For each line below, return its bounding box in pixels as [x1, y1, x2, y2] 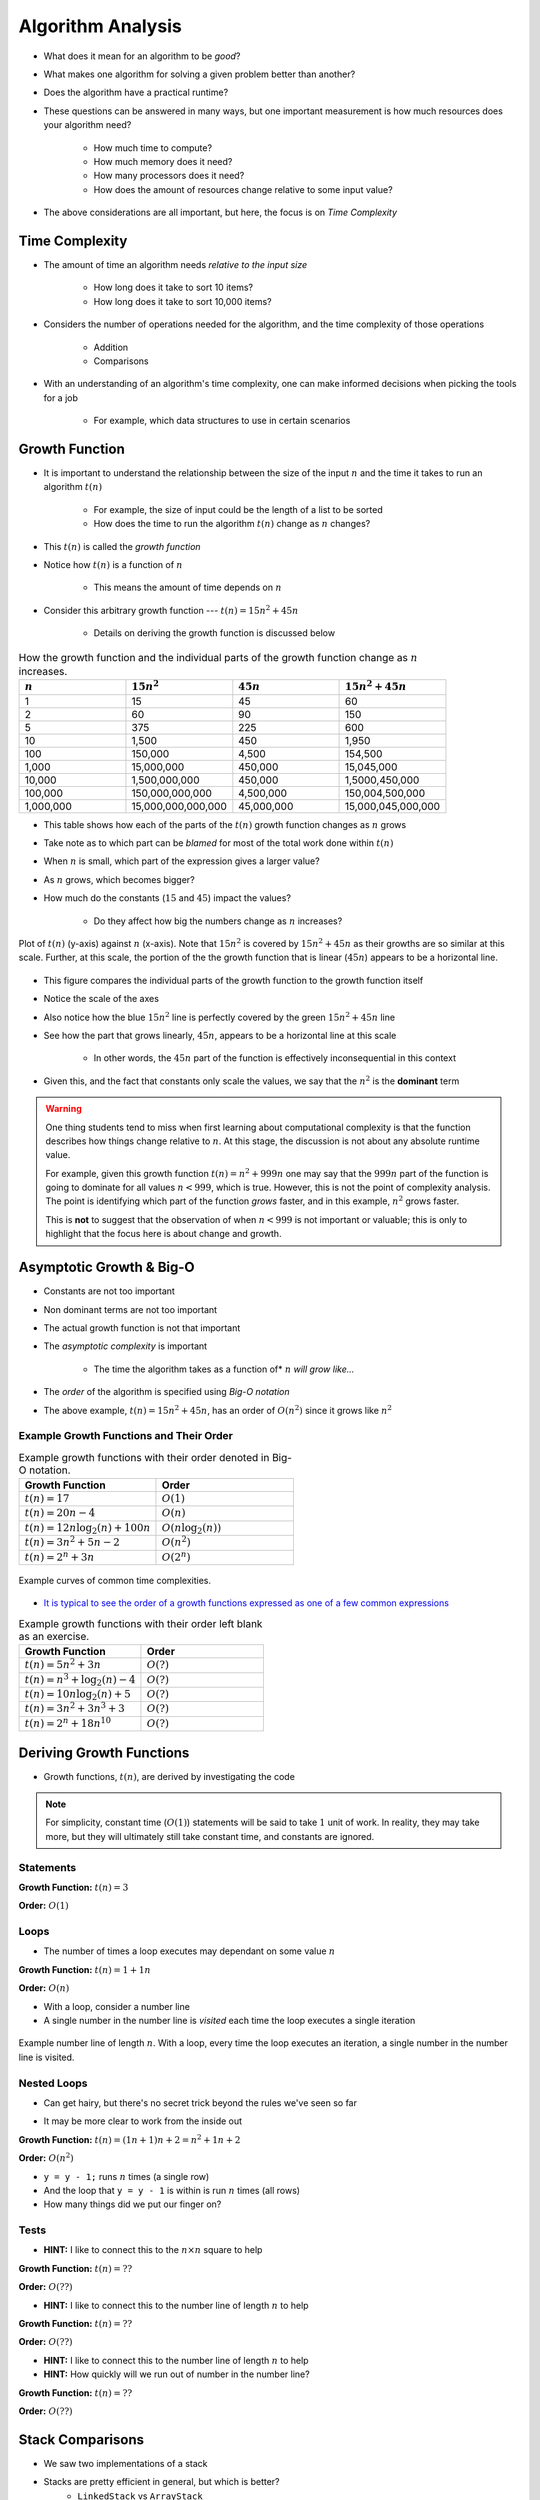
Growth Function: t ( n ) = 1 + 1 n [18, 1963, 152, 1975]
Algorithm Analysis [18, 15, 182, 37]
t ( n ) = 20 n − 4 [24, 1506, 96, 1520]
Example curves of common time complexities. [18, 1574, 212, 1586]
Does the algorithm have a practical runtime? [43, 86, 229, 99]
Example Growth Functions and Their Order [18, 1429, 234, 1443]
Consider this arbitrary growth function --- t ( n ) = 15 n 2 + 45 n [43, 603, 299, 616]
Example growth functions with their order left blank [18, 1616, 263, 1630]
